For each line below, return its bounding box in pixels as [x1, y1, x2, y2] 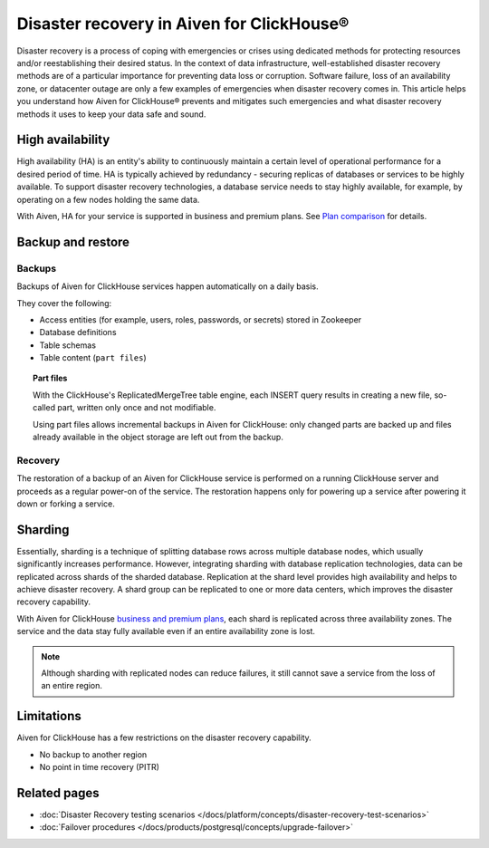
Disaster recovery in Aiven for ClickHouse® [16, 14, 350, 34]
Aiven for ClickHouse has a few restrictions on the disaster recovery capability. [16, 732, 312, 743]
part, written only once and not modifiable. [57, 402, 216, 413]
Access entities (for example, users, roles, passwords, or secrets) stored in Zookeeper [39, 313, 362, 325]
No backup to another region [39, 748, 148, 760]
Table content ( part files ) [39, 352, 147, 363]
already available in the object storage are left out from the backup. [33, 431, 284, 443]
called [33, 402, 56, 413]
